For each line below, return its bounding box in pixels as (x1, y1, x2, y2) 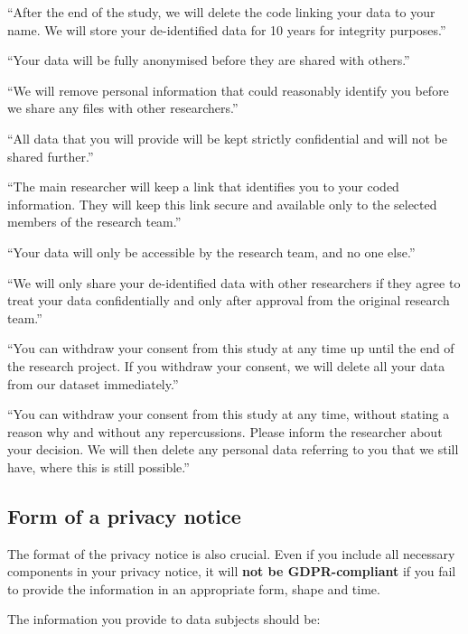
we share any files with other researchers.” (7, 98, 239, 117)
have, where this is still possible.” (7, 457, 190, 476)
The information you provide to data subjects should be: (7, 610, 321, 629)
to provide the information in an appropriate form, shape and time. (7, 579, 380, 598)
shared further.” (7, 146, 94, 165)
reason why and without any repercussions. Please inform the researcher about (7, 422, 443, 441)
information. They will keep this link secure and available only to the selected (7, 194, 437, 213)
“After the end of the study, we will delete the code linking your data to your (7, 3, 435, 21)
